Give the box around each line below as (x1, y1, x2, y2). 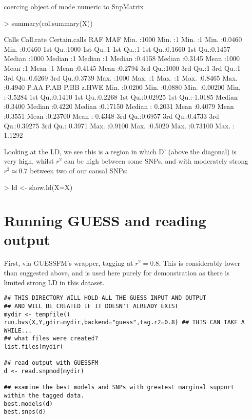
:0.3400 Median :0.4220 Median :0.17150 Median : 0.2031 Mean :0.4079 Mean (4, 101, 234, 111)
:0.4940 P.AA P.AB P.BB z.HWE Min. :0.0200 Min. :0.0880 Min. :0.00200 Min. (4, 82, 241, 92)
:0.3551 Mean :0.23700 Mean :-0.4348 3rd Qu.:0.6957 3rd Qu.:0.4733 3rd (4, 110, 219, 121)
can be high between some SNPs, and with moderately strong (64, 156, 249, 166)
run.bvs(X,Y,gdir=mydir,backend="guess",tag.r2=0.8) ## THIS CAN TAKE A (4, 319, 245, 326)
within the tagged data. (4, 392, 84, 399)
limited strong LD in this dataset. (4, 277, 105, 287)
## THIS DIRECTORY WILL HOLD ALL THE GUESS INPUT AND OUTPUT (4, 294, 207, 302)
